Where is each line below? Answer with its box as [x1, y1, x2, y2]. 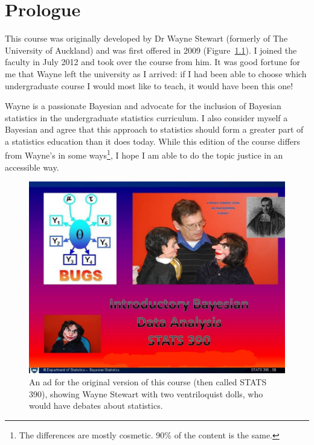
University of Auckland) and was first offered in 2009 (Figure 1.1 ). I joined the [5, 43, 297, 56]
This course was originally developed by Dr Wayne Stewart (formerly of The [5, 32, 288, 45]
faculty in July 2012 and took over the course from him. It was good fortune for [5, 55, 301, 68]
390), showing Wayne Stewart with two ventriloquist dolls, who [29, 387, 263, 400]
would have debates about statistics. [29, 399, 163, 412]
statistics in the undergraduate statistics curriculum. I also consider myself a [5, 111, 288, 124]
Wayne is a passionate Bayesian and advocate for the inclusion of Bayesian [5, 99, 281, 112]
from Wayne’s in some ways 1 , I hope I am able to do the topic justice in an [5, 147, 283, 162]
